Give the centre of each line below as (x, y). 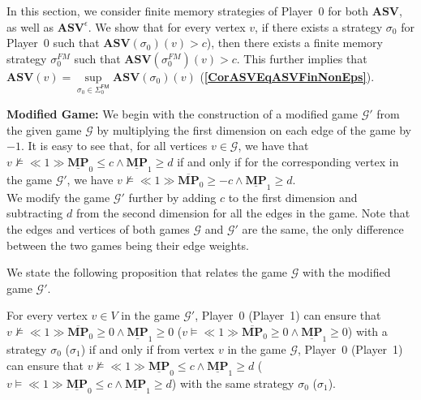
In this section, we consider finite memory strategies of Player (160, 11)
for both (348, 11)
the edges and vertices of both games (98, 228)
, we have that (273, 146)
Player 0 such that (53, 43)
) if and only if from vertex (148, 348)
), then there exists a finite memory (294, 43)
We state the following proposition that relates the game (147, 272)
